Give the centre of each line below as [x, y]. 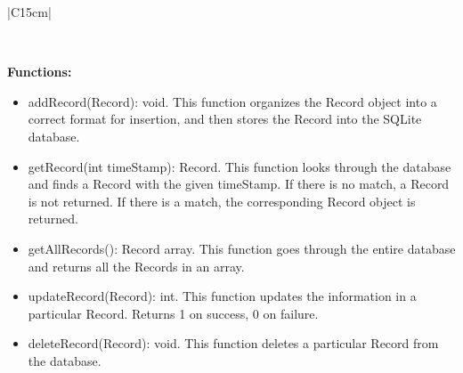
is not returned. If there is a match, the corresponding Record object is [222, 201]
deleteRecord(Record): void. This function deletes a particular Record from [233, 343]
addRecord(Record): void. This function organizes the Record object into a [232, 101]
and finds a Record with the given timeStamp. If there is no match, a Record [239, 184]
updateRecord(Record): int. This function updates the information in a [222, 296]
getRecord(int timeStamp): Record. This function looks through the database [240, 166]
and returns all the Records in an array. [136, 266]
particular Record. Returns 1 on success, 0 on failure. [173, 313]
